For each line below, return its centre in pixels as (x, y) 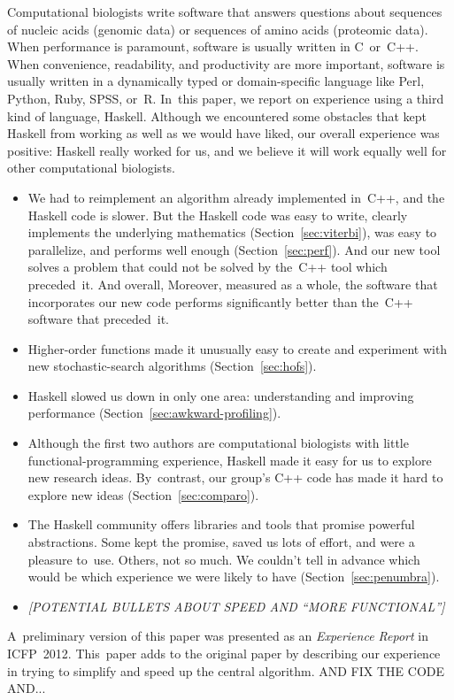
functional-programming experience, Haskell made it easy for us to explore (230, 460)
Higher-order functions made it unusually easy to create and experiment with (238, 348)
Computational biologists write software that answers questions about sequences (225, 12)
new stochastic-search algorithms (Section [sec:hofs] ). (172, 366)
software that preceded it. (99, 319)
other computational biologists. (91, 168)
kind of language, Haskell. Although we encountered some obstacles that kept (217, 115)
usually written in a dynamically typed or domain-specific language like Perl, (216, 81)
